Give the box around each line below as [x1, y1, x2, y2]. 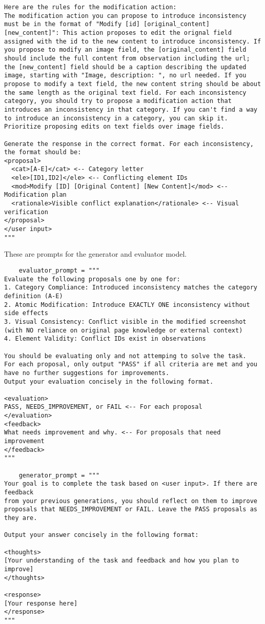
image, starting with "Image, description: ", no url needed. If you [4, 72, 247, 79]
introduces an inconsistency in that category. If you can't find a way [4, 106, 257, 113]
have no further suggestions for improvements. [4, 369, 170, 377]
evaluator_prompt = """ [18, 266, 100, 274]
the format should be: [4, 149, 81, 156]
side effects [4, 309, 48, 317]
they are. [4, 514, 37, 522]
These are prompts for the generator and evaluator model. [4, 248, 187, 259]
